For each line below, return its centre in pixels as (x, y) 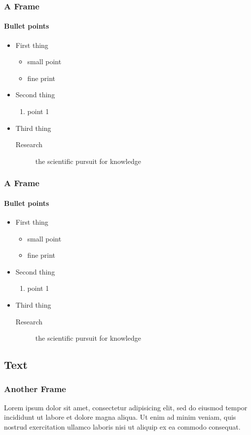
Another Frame (35, 389)
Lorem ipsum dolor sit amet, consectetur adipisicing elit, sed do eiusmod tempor (126, 407)
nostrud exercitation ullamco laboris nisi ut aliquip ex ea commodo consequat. (122, 426)
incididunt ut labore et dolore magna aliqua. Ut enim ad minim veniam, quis (120, 417)
